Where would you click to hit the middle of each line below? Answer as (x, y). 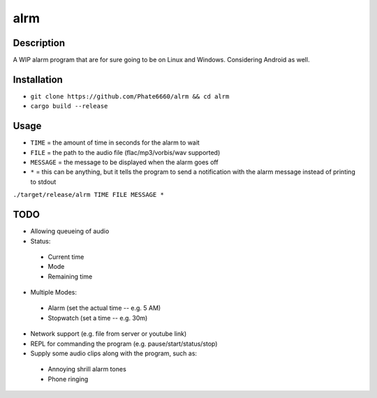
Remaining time (70, 277)
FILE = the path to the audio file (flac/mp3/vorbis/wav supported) (125, 152)
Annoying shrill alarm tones (87, 369)
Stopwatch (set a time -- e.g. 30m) (98, 318)
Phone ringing (68, 379)
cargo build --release (69, 106)
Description (39, 43)
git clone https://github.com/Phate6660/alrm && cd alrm (130, 96)
